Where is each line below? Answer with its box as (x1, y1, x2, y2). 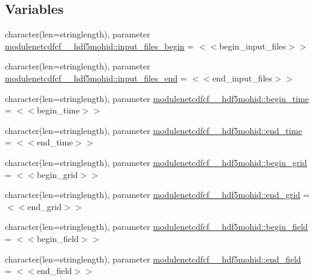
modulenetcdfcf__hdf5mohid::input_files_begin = (5, 39, 194, 52)
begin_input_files (219, 39, 286, 52)
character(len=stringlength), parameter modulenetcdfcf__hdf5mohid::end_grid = (5, 188, 310, 201)
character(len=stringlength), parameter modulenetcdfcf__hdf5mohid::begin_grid (5, 156, 307, 168)
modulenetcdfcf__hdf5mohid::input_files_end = (5, 71, 188, 84)
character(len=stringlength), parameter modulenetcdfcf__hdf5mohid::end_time (5, 124, 303, 136)
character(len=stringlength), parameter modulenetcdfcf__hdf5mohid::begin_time (5, 92, 309, 104)
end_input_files (212, 71, 273, 84)
